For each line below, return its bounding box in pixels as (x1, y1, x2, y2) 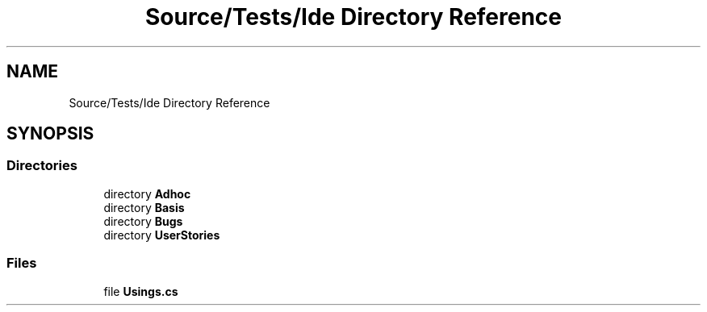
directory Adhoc (103, 186, 191, 201)
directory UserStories (103, 227, 220, 242)
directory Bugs (103, 214, 183, 228)
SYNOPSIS (6, 123, 94, 144)
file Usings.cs (103, 284, 178, 298)
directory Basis (103, 200, 185, 214)
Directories (6, 157, 77, 174)
